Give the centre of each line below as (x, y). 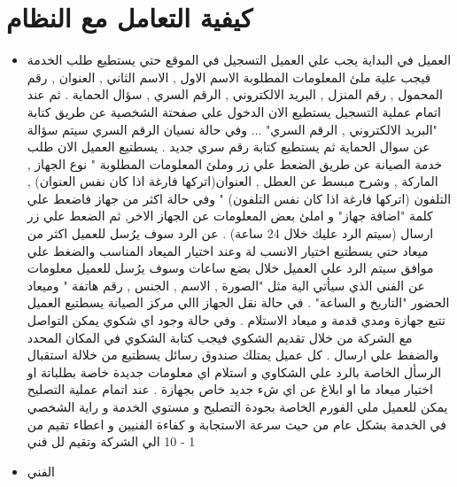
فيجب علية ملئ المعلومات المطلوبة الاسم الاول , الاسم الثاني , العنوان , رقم (229, 77)
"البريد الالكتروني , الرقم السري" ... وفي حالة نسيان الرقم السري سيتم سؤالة (232, 129)
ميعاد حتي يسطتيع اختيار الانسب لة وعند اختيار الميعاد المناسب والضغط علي (228, 250)
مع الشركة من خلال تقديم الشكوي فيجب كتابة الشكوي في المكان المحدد (220, 337)
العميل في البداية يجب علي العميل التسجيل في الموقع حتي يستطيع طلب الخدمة (239, 60)
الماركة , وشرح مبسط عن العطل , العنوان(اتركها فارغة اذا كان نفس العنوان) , (232, 181)
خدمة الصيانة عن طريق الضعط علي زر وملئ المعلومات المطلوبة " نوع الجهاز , (235, 163)
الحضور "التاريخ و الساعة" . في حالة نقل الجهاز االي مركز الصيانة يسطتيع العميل (238, 302)
